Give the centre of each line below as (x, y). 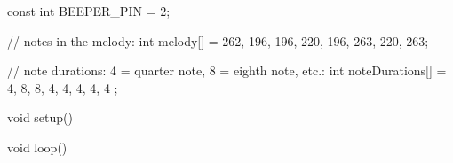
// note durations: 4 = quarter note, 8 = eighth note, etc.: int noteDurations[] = (227, 70)
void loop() (37, 147)
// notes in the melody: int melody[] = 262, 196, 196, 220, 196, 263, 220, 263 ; (218, 40)
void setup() (40, 117)
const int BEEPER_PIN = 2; (89, 11)
